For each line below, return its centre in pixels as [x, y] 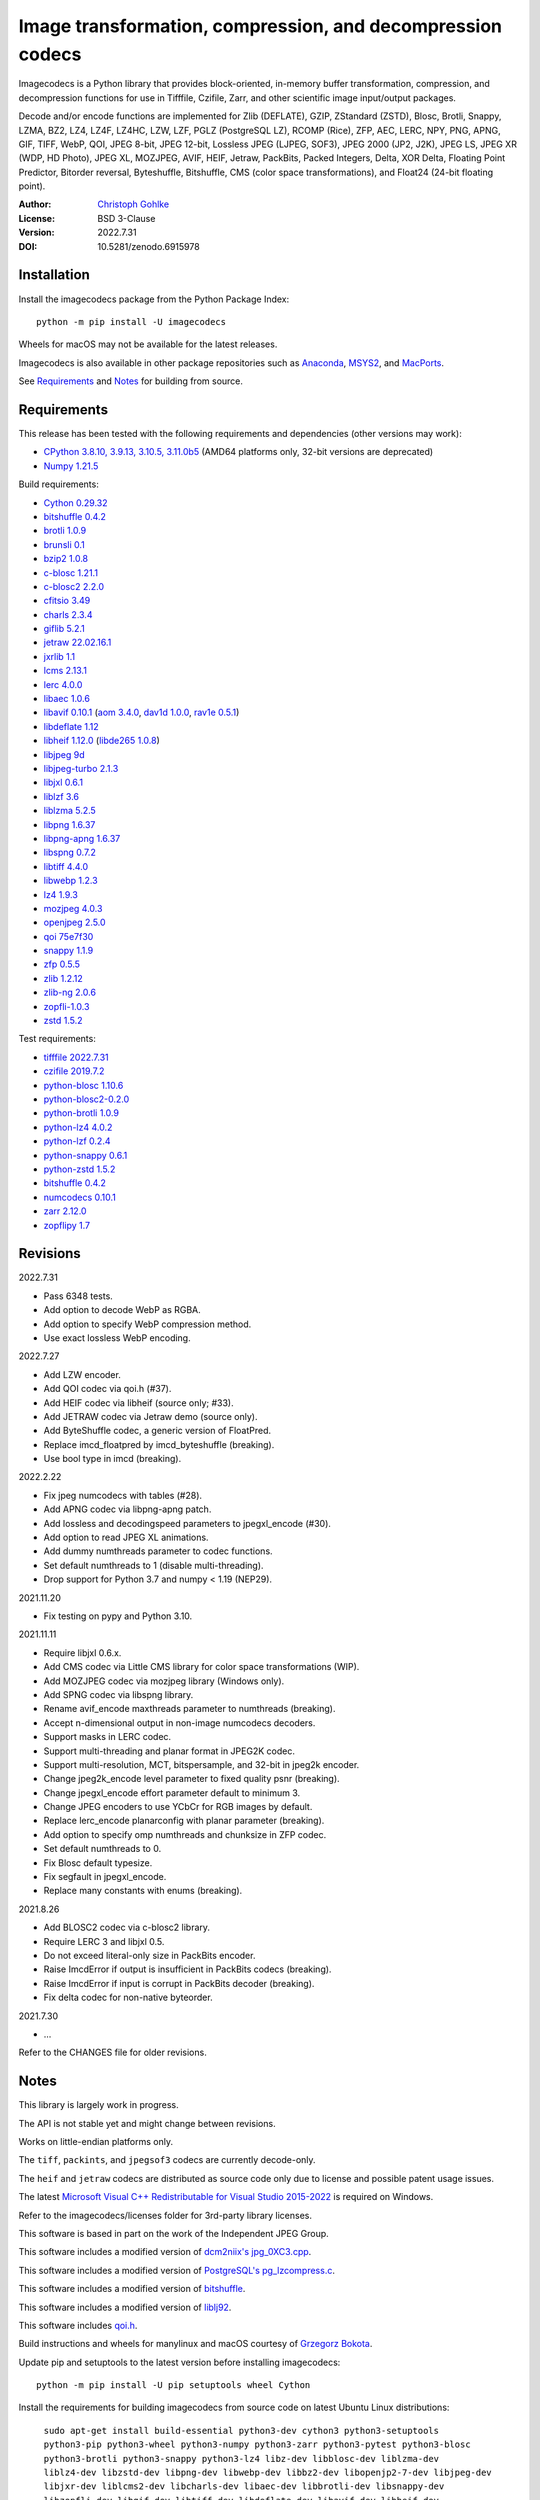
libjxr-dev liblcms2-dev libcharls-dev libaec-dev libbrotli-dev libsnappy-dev [244, 2486]
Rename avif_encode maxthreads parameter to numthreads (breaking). [189, 1709]
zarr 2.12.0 [65, 1211]
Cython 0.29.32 [75, 502]
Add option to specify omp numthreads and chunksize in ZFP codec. [185, 1834]
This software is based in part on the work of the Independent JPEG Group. [173, 2233]
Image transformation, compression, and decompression [260, 26]
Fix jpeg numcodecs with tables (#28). [123, 1495]
